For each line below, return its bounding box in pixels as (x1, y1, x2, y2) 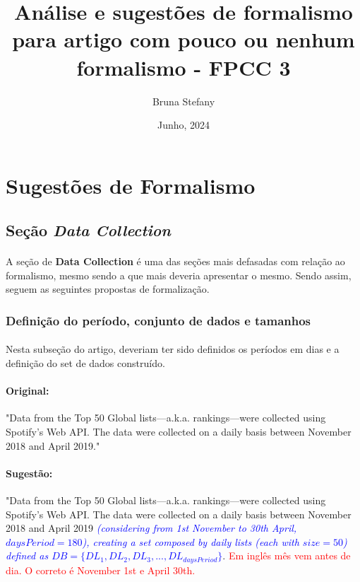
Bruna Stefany (152, 93, 215, 108)
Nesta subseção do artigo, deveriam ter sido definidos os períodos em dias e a (6, 342, 340, 356)
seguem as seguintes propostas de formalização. (6, 281, 210, 296)
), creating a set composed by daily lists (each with (82, 534, 299, 549)
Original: (6, 383, 49, 398)
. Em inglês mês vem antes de (222, 548, 351, 563)
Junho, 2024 (157, 117, 210, 132)
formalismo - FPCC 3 (76, 52, 291, 81)
